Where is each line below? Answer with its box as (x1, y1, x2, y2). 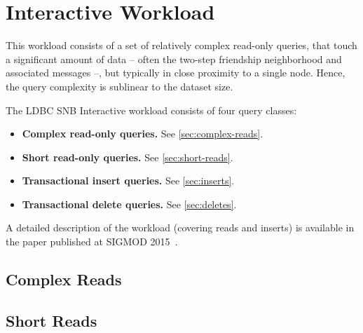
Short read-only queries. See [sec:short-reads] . (22, 149, 233, 164)
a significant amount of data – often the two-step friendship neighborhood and (6, 51, 342, 66)
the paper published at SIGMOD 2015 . (6, 234, 178, 249)
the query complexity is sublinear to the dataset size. (6, 79, 233, 93)
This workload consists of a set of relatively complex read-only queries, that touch (6, 38, 357, 53)
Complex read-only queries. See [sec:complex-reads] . (22, 126, 263, 141)
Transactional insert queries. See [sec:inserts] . (22, 173, 235, 188)
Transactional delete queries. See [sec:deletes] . (22, 196, 237, 211)
